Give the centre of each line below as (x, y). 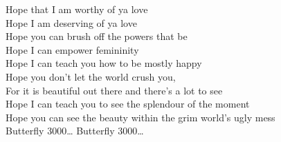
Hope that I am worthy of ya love (77, 9)
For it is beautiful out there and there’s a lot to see (114, 90)
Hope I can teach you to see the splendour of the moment (128, 104)
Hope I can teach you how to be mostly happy (104, 63)
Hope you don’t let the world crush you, (91, 76)
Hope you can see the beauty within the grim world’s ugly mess (140, 117)
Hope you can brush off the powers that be (97, 36)
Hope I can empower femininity (72, 49)
